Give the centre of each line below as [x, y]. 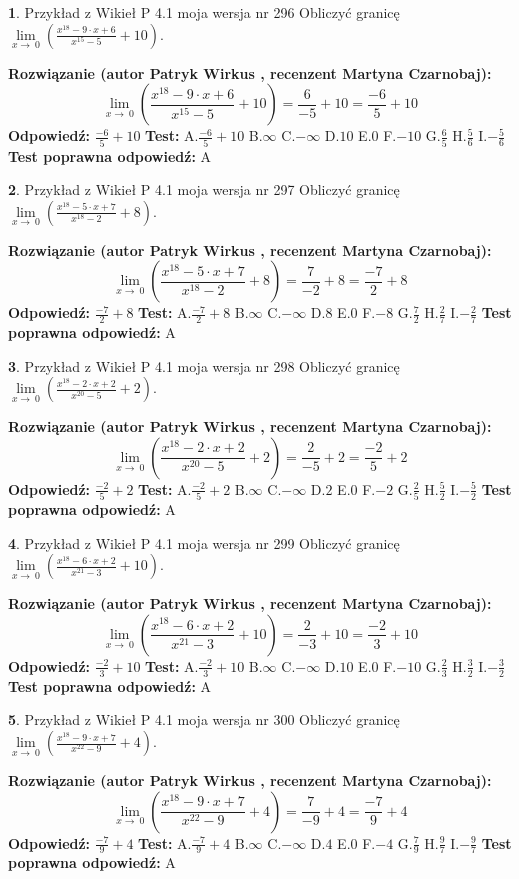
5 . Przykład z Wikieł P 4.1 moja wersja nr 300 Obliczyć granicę [204, 719]
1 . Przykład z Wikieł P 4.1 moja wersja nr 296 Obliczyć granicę [204, 12]
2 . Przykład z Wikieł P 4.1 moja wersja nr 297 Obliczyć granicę [204, 189]
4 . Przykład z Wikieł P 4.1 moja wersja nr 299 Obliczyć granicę [204, 542]
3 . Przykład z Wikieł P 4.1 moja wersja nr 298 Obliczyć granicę [204, 365]
